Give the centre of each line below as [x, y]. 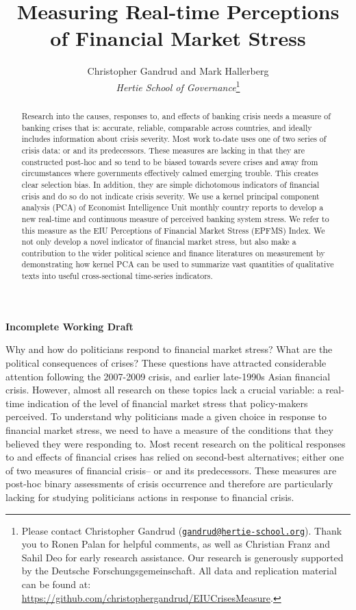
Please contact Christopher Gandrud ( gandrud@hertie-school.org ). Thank [182, 530]
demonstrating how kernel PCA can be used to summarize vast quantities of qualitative [178, 264]
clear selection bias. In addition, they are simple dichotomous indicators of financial [170, 184]
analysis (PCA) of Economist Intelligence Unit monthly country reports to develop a [173, 207]
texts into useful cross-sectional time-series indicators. [117, 276]
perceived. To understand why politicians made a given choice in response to [166, 416]
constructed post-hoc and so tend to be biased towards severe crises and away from [170, 161]
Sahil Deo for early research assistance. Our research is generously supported [182, 557]
